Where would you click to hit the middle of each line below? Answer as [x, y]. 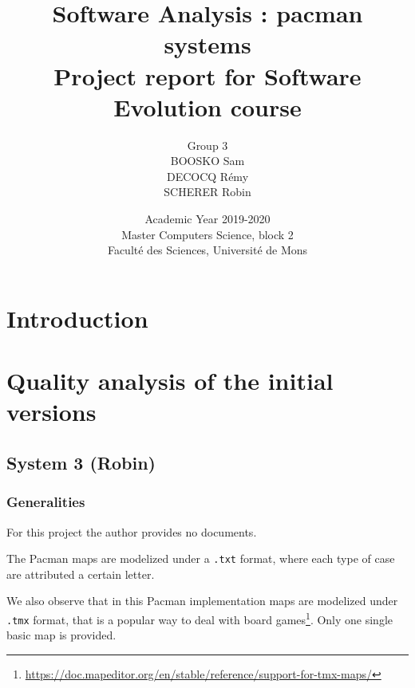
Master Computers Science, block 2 [207, 234]
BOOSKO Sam [207, 161]
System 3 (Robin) [81, 462]
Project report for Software [207, 75]
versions [51, 412]
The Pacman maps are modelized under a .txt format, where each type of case [201, 558]
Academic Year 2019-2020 [207, 219]
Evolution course [207, 106]
